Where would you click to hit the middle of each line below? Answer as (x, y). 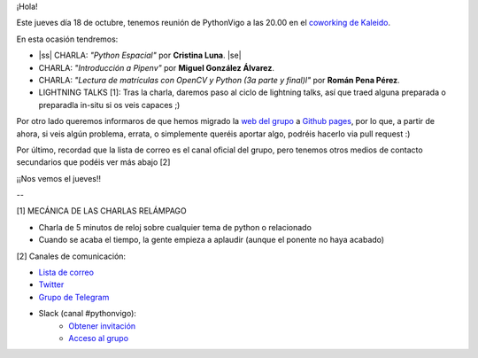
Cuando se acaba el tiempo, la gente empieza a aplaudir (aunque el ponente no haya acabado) (212, 240)
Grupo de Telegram (74, 297)
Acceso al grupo (98, 338)
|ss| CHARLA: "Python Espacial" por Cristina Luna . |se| (140, 55)
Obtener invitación (102, 326)
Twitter (51, 284)
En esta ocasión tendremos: (67, 39)
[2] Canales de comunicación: (71, 256)
